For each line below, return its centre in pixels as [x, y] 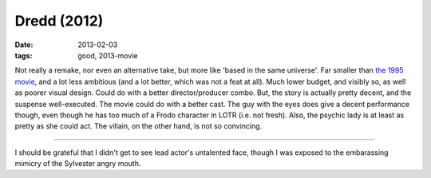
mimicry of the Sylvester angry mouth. [78, 164]
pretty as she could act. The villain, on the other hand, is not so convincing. [138, 126]
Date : [24, 45]
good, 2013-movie [108, 55]
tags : [24, 55]
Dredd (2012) [59, 21]
